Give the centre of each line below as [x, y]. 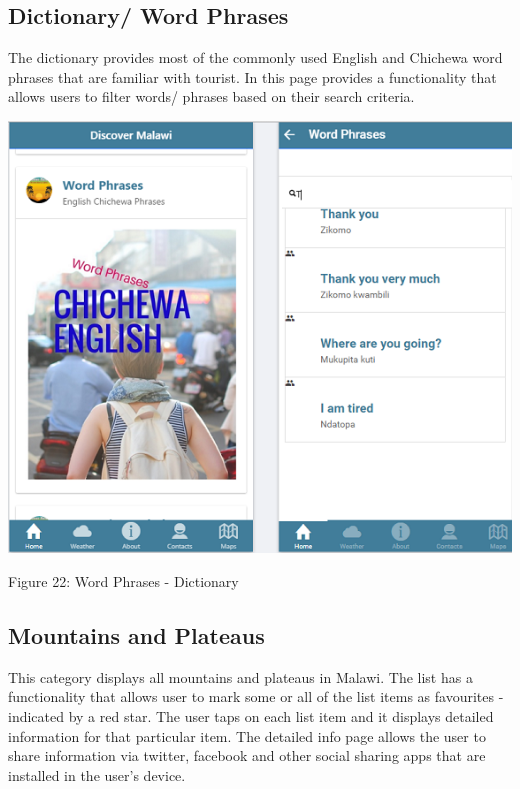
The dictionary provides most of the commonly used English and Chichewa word [255, 57]
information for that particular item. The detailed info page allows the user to [247, 735]
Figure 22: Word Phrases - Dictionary [123, 580]
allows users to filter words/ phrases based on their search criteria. [211, 96]
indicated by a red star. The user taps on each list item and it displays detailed [251, 715]
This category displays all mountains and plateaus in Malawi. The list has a [240, 676]
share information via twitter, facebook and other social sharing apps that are [247, 755]
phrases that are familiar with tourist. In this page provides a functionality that [252, 76]
